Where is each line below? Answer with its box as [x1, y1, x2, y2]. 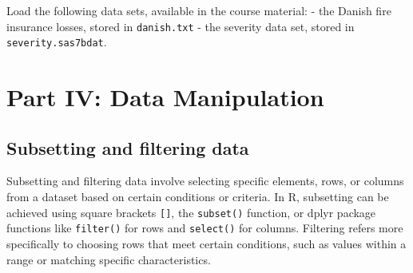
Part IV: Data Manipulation [6, 81, 324, 113]
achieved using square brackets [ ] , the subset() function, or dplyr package [6, 204, 376, 220]
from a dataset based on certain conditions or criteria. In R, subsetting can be [6, 188, 389, 205]
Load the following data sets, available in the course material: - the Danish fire [6, 2, 391, 18]
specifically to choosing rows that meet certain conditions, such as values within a [6, 235, 407, 251]
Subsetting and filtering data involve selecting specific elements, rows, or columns [6, 172, 404, 189]
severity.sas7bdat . [6, 34, 107, 50]
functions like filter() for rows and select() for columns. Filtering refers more [6, 220, 403, 236]
